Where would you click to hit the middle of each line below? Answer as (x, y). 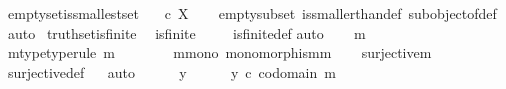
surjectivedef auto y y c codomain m (171, 71)
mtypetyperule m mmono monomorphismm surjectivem (219, 52)
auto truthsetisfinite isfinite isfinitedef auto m (186, 32)
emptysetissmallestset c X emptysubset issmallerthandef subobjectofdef (252, 13)
